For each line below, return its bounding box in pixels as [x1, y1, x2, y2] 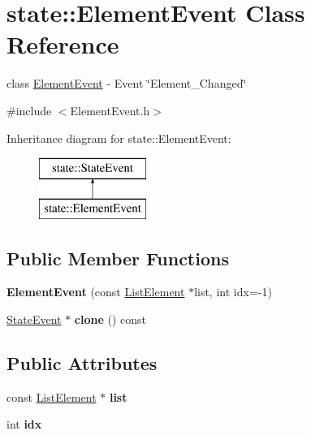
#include [6, 101, 52, 118]
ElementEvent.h [70, 101, 150, 118]
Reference [6, 28, 119, 61]
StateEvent [6, 311, 62, 328]
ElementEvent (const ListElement [6, 283, 185, 300]
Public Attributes [6, 351, 158, 376]
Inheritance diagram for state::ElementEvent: [6, 129, 231, 146]
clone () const [74, 311, 147, 328]
